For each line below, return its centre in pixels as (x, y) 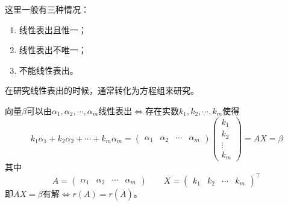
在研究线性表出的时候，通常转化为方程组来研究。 (102, 90)
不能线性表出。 (49, 70)
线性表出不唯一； (53, 50)
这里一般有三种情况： (47, 9)
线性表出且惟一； (53, 29)
